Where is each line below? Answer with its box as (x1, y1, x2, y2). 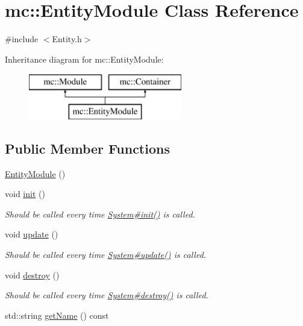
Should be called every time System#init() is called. (5, 207, 195, 220)
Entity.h (52, 33, 82, 45)
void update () (5, 228, 58, 240)
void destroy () (5, 268, 60, 281)
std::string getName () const (5, 309, 109, 321)
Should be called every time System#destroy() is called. (5, 289, 208, 301)
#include (5, 33, 39, 45)
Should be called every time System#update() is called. (5, 248, 207, 261)
